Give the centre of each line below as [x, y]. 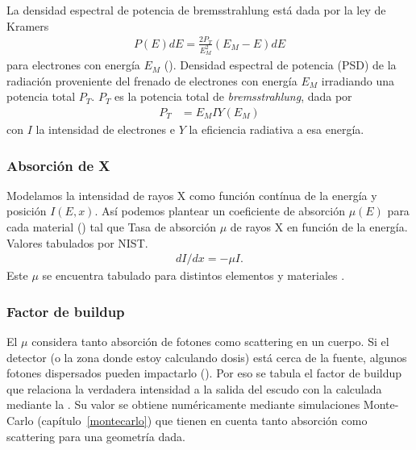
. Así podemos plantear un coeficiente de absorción [220, 211]
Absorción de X [58, 165]
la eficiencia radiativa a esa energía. [277, 129]
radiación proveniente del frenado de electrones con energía [152, 80]
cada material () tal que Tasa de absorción [111, 227]
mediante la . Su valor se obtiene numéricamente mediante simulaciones [183, 404]
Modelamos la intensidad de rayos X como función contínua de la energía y [192, 195]
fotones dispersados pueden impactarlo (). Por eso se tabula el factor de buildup [204, 373]
